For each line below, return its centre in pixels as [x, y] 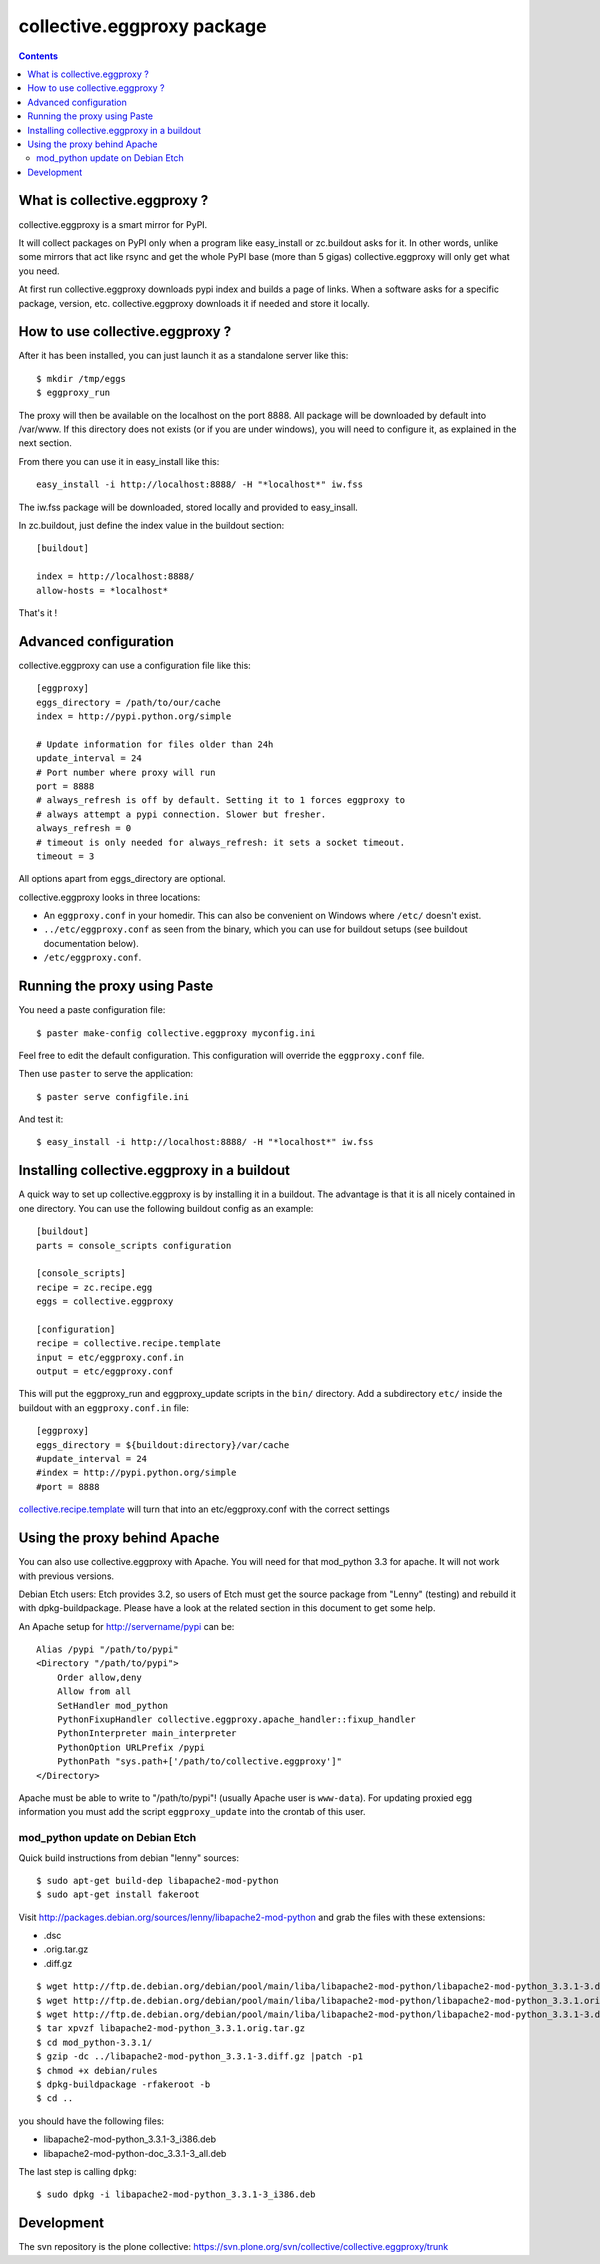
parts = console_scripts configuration [134, 1245]
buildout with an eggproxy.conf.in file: [104, 1407]
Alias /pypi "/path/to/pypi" [107, 1649]
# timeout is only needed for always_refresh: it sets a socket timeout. [221, 842]
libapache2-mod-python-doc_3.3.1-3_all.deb [135, 2153]
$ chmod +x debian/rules [97, 2070]
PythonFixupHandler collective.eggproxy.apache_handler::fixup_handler [236, 1719]
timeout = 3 [65, 856]
